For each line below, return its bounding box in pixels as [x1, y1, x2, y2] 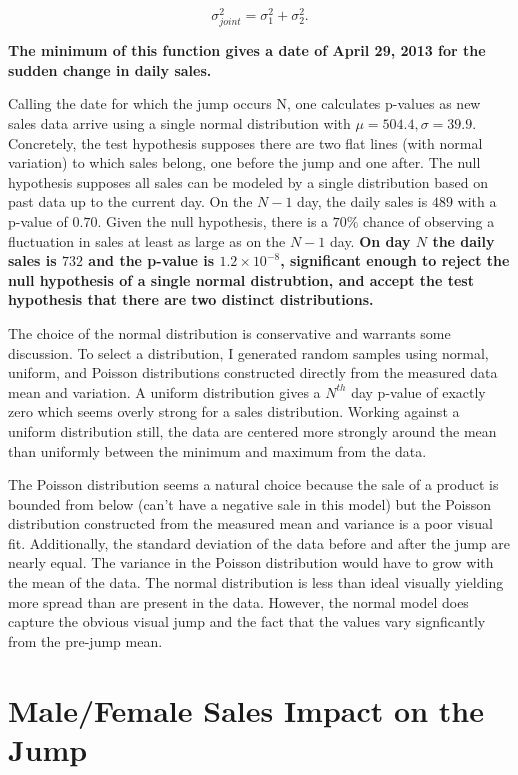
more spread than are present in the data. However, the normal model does [8, 591, 469, 612]
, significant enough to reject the [280, 250, 510, 271]
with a [457, 191, 497, 212]
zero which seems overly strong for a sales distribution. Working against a [8, 401, 460, 422]
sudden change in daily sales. [8, 59, 212, 80]
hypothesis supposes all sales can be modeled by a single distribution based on [8, 171, 488, 192]
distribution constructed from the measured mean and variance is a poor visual [8, 513, 493, 534]
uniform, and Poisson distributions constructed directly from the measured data [8, 362, 498, 383]
